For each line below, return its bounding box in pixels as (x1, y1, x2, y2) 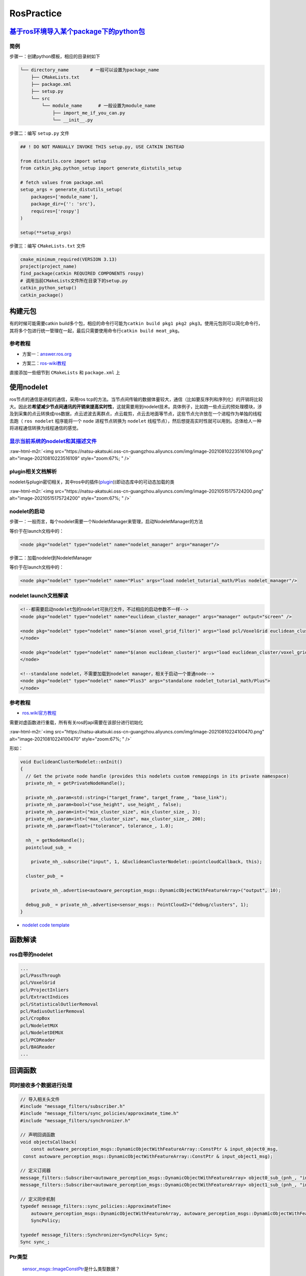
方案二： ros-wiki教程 (22, 360, 66, 366)
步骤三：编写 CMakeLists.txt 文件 (9, 242, 86, 249)
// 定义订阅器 (20, 1168, 51, 1173)
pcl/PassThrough (20, 973, 61, 978)
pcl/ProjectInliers (20, 987, 69, 993)
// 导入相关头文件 (20, 1096, 60, 1102)
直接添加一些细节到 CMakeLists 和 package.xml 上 (9, 370, 120, 376)
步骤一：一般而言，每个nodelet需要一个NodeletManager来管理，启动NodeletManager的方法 (9, 519, 203, 525)
